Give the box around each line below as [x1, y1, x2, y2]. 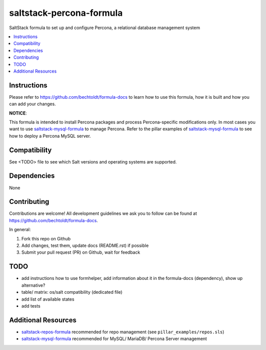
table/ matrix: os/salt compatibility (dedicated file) [21, 289, 123, 295]
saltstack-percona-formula [9, 7, 123, 18]
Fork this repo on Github [21, 235, 71, 241]
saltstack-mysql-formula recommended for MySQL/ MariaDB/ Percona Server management [21, 336, 207, 342]
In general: [9, 227, 31, 233]
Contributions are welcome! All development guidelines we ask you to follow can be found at [9, 210, 197, 217]
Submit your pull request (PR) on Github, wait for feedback [21, 249, 140, 255]
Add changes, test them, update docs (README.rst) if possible [21, 242, 149, 249]
